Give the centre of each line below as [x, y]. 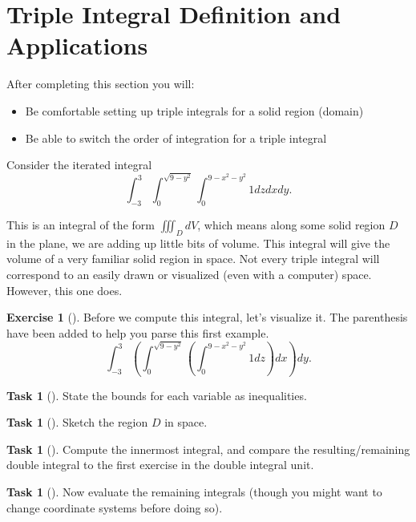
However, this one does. [65, 290]
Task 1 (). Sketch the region [77, 422]
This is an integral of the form [81, 225]
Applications [77, 45]
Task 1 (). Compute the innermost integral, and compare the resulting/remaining [208, 449]
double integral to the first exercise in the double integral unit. [160, 465]
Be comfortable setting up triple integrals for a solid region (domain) [194, 110]
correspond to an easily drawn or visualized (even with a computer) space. [189, 275]
